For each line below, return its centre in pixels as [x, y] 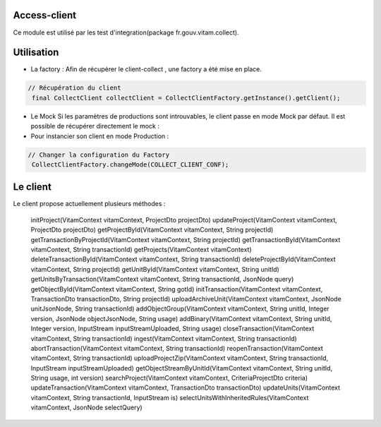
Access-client [45, 15]
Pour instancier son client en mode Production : [100, 136]
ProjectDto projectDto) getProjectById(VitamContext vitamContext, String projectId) [152, 230]
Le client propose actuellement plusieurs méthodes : [89, 204]
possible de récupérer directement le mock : [95, 126]
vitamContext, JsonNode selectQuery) [86, 408]
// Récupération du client [74, 88]
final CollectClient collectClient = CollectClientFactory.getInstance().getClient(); [186, 98]
